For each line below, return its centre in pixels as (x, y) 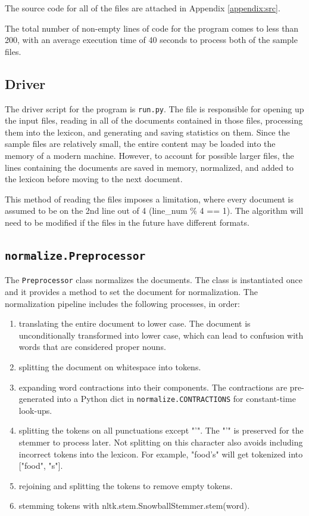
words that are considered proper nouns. (92, 347)
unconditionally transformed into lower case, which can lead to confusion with (161, 335)
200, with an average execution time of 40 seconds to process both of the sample (151, 40)
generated (36, 399)
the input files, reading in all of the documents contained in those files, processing (154, 120)
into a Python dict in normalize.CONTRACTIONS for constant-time (176, 399)
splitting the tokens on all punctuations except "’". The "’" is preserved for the (161, 430)
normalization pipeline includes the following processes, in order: (122, 303)
